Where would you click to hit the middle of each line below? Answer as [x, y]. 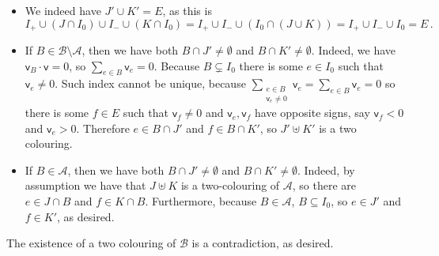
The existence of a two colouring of [91, 243]
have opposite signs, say [312, 113]
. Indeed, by [326, 169]
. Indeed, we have [353, 50]
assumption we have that [85, 185]
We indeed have [63, 10]
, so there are [324, 185]
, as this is [187, 10]
